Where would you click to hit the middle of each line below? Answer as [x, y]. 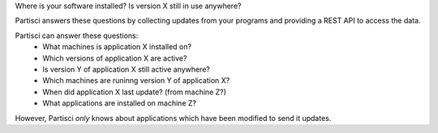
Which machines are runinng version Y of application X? [136, 81]
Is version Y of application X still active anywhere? [126, 69]
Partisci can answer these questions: [77, 35]
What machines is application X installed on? [117, 47]
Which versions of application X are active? [115, 58]
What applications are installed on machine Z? [119, 103]
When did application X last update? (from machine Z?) [135, 92]
